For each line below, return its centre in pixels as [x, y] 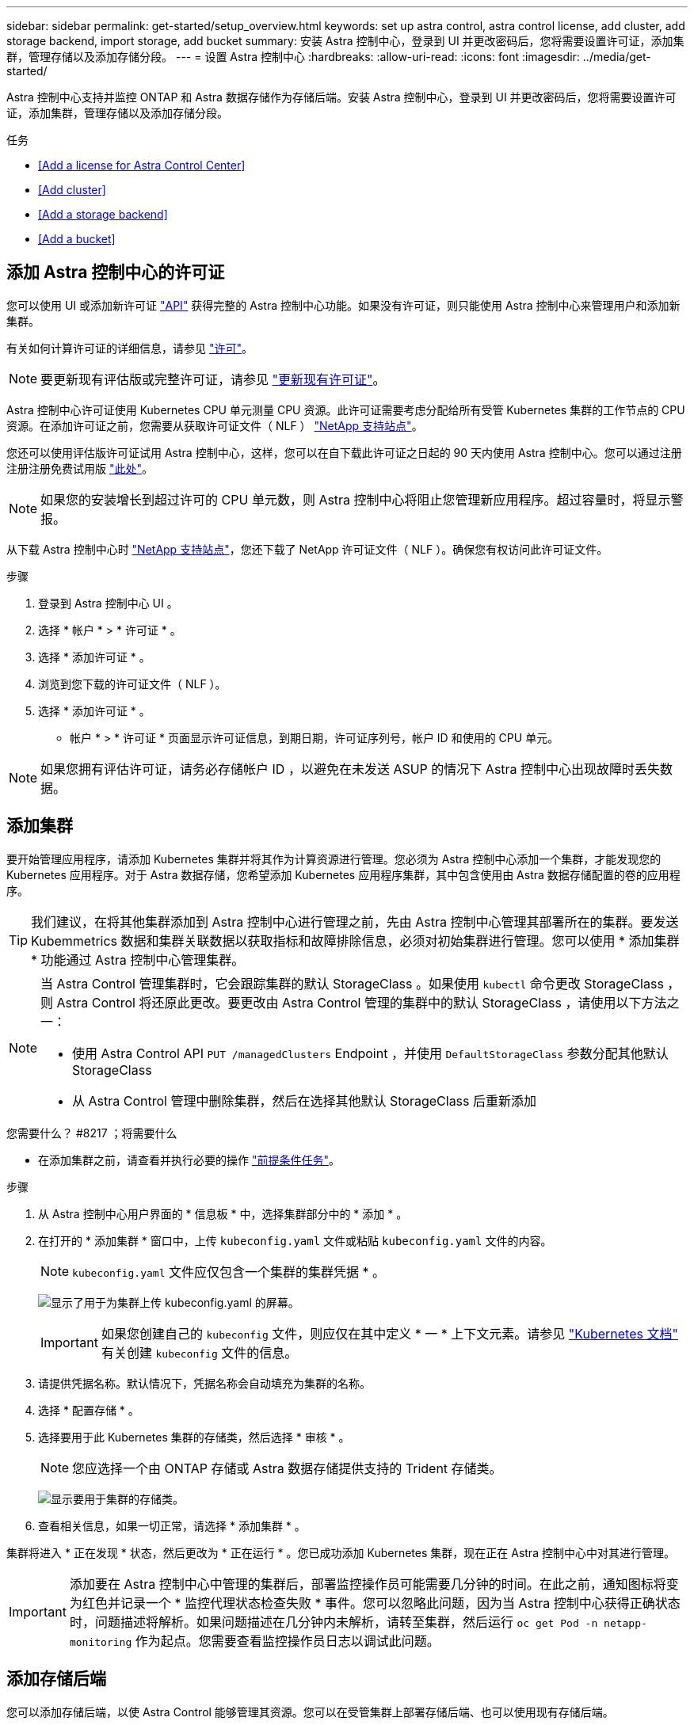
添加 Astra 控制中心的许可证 [116, 272]
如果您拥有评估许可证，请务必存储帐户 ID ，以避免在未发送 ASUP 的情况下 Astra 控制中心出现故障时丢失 [351, 769]
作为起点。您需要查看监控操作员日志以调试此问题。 [287, 1641]
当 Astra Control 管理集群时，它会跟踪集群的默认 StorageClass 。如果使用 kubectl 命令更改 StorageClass [352, 983]
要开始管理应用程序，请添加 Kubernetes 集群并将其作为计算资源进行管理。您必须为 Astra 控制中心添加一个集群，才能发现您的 [334, 859]
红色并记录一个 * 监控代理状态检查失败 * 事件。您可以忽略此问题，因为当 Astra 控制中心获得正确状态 [381, 1603]
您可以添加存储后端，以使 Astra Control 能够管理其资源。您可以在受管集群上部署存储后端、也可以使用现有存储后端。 [310, 1712]
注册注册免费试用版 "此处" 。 [80, 468]
